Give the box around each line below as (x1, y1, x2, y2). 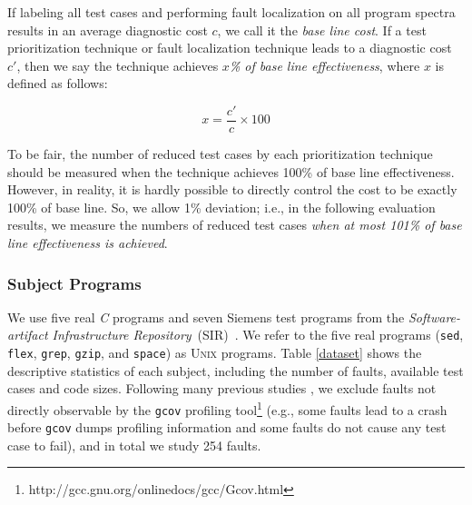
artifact (7, 325, 48, 344)
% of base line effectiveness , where (229, 55, 420, 74)
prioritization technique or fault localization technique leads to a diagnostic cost (7, 38, 452, 57)
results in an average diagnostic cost (7, 20, 208, 39)
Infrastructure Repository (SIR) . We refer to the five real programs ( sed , (52, 325, 464, 344)
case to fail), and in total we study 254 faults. (7, 435, 261, 454)
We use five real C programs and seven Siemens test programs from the (7, 307, 405, 326)
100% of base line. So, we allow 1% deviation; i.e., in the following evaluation (7, 197, 436, 216)
